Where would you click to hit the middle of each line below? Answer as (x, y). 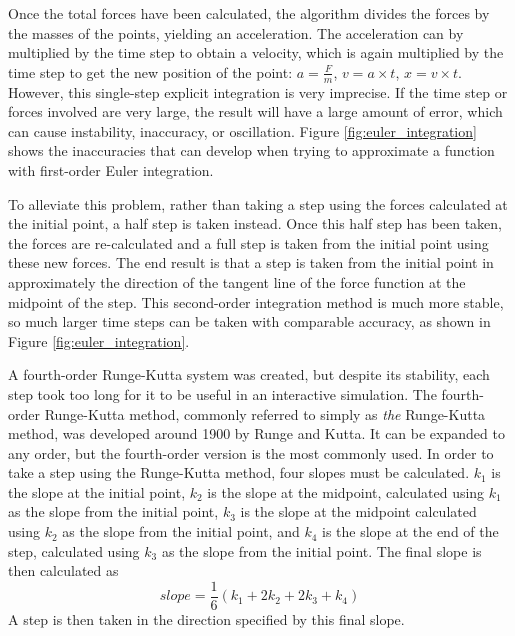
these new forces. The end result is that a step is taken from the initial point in (251, 262)
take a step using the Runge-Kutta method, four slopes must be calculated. (239, 472)
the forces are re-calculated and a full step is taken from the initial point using (248, 242)
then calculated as (63, 570)
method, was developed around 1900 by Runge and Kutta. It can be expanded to (256, 433)
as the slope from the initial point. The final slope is (321, 550)
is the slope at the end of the (410, 531)
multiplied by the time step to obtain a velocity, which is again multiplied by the (256, 52)
